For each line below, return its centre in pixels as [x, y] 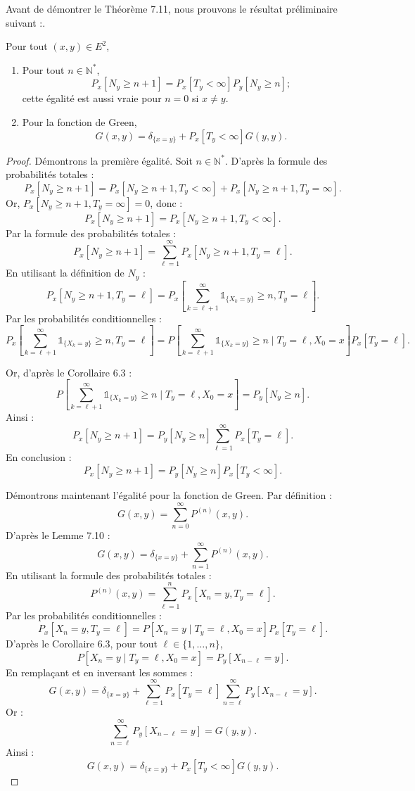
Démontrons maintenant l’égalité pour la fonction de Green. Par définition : [169, 495]
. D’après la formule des [276, 160]
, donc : [166, 202]
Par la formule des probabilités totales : [91, 233]
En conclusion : [39, 456]
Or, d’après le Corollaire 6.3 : [69, 372]
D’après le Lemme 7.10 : [58, 535]
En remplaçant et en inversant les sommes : [100, 672]
